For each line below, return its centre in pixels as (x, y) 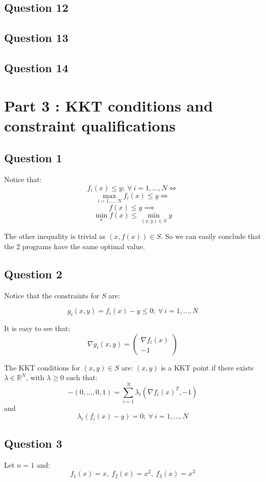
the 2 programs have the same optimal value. (75, 246)
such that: (82, 377)
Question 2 (33, 273)
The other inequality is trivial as (55, 236)
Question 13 (36, 38)
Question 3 (33, 443)
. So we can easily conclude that (211, 236)
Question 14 (36, 67)
